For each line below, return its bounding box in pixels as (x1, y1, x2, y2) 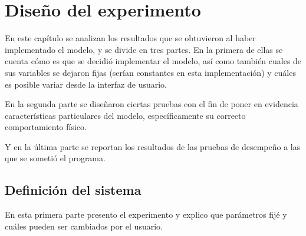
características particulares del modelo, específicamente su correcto (5, 109, 246, 121)
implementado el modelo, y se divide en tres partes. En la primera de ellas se (5, 43, 283, 55)
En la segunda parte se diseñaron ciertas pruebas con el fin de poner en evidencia (5, 98, 298, 110)
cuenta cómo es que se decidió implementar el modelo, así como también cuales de (5, 55, 302, 67)
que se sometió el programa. (5, 152, 106, 164)
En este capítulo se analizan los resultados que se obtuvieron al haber (5, 32, 256, 44)
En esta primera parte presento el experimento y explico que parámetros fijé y (5, 208, 287, 221)
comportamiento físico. (5, 121, 87, 133)
